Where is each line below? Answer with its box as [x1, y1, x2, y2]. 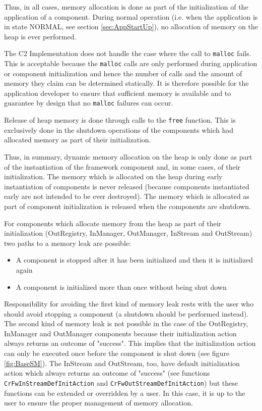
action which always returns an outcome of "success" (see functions [4, 368, 210, 378]
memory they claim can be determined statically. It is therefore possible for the [4, 78, 249, 88]
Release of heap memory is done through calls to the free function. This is [4, 115, 236, 125]
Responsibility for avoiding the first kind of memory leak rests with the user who [4, 298, 254, 309]
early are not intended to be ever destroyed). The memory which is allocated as [4, 191, 249, 201]
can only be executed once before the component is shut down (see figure [4, 348, 230, 358]
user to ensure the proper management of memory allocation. [4, 397, 193, 408]
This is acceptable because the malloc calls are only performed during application [4, 58, 257, 69]
